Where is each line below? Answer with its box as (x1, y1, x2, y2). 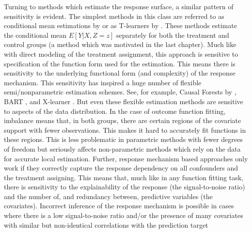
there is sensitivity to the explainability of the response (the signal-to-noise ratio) (4, 182, 245, 192)
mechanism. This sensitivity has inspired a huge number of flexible (4, 77, 202, 87)
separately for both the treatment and (116, 30, 229, 40)
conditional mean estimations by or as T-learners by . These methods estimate (4, 20, 237, 31)
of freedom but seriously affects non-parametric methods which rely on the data (4, 143, 241, 154)
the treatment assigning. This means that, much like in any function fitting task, (4, 172, 243, 182)
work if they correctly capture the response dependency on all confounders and (4, 163, 238, 173)
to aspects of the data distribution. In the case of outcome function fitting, (4, 106, 226, 116)
